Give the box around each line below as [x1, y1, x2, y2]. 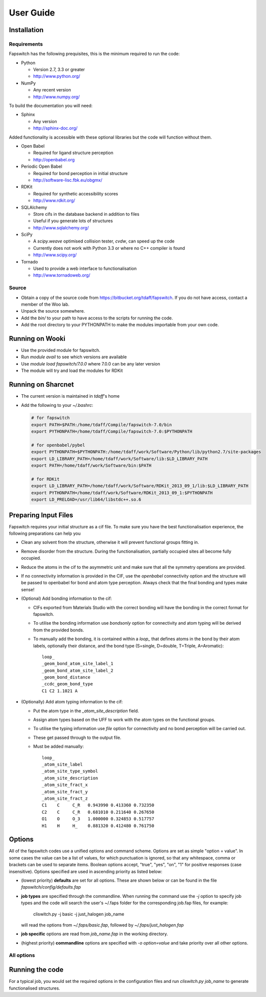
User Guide [9, 7, 55, 18]
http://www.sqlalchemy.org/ [33, 225, 89, 230]
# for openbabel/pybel [31, 442, 85, 448]
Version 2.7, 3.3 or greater [33, 67, 85, 72]
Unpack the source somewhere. [21, 308, 85, 314]
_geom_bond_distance [42, 675, 91, 680]
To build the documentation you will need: [9, 103, 93, 109]
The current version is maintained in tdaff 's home [21, 393, 120, 399]
